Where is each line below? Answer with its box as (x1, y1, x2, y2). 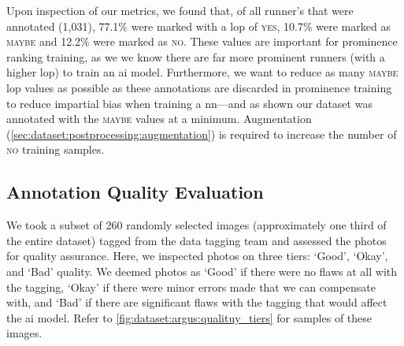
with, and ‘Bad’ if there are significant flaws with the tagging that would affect (6, 294, 387, 311)
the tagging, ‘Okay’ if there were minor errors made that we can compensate (6, 278, 376, 295)
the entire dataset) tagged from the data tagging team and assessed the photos (6, 232, 387, 248)
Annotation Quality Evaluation (6, 180, 264, 204)
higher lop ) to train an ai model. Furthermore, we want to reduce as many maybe (6, 64, 398, 80)
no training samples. (6, 141, 105, 158)
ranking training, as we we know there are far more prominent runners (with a (6, 48, 385, 65)
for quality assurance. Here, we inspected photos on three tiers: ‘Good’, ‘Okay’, (6, 247, 388, 264)
